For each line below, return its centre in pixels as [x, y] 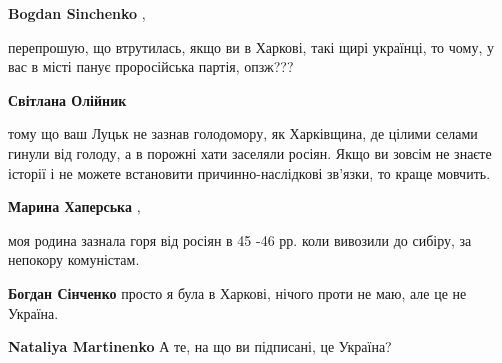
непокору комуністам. [74, 259]
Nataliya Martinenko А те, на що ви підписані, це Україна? [200, 346]
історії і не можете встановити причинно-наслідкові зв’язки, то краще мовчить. [249, 172]
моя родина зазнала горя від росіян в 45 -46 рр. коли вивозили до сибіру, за [240, 239]
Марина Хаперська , [74, 206]
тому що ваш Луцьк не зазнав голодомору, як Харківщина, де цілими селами [243, 133]
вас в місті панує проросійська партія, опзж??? [151, 66]
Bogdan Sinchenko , [77, 13]
